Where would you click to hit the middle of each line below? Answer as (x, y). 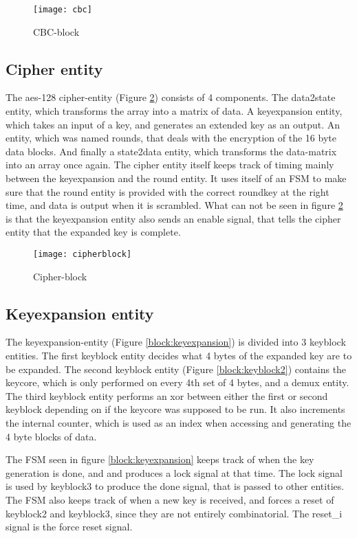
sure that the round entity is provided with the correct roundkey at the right (167, 191)
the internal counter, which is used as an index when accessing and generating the (178, 423)
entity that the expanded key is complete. (93, 232)
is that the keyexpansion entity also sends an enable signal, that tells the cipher (173, 218)
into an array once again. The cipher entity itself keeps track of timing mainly (170, 165)
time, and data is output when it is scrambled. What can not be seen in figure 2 (174, 205)
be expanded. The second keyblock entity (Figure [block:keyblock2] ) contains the (176, 369)
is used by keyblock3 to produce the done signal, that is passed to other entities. (175, 486)
